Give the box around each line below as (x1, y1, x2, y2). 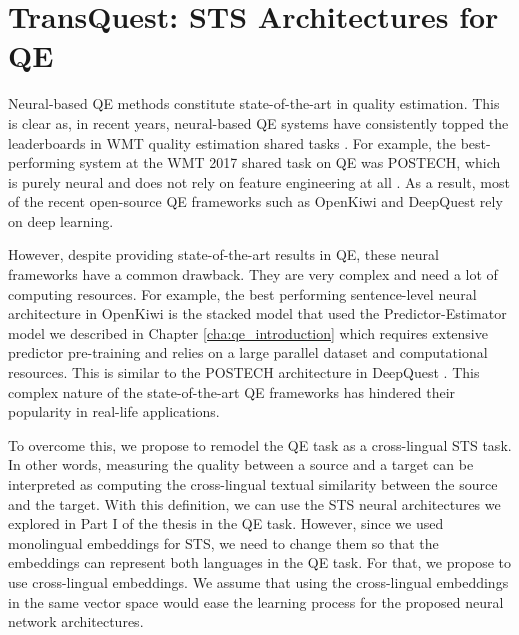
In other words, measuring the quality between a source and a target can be (8, 454, 474, 475)
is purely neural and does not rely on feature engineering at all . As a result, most (8, 171, 510, 192)
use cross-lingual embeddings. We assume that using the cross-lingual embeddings (8, 571, 509, 592)
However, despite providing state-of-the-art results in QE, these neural (8, 244, 439, 265)
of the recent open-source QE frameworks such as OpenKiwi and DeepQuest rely (8, 191, 503, 212)
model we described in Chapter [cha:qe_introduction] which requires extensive (8, 322, 488, 343)
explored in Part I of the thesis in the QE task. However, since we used (8, 513, 444, 534)
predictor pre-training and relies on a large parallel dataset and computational (8, 342, 488, 363)
